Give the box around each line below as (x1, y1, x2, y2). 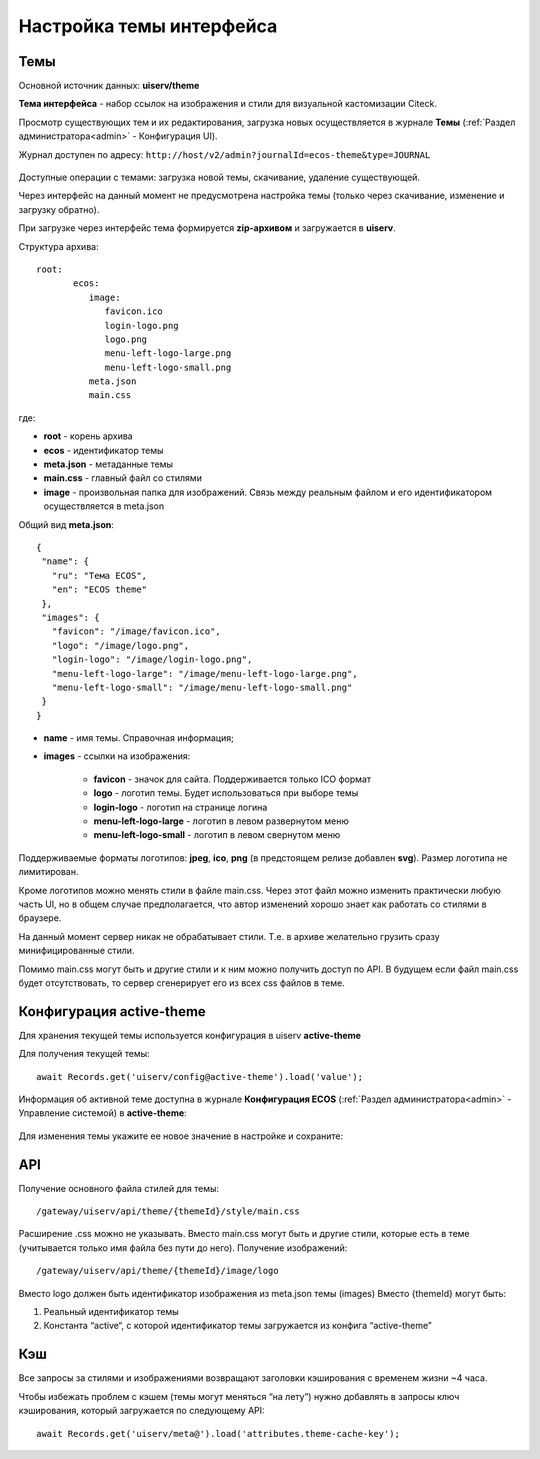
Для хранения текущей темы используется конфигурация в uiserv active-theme (18, 1029, 362, 1041)
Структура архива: (18, 240, 99, 252)
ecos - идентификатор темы (43, 444, 164, 456)
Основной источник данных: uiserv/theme (18, 80, 200, 92)
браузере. (18, 912, 62, 924)
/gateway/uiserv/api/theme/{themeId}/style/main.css (36, 1206, 300, 1217)
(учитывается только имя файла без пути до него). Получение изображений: (18, 1241, 348, 1254)
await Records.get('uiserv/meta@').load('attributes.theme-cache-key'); (36, 1428, 400, 1439)
